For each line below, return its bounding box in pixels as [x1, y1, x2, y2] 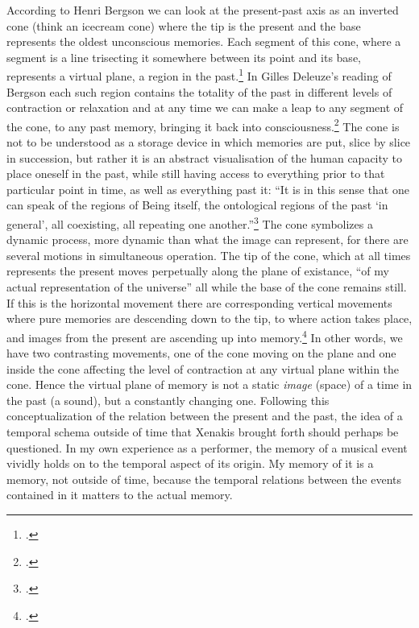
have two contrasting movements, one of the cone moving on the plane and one [6, 345, 396, 362]
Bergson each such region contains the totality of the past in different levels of [6, 83, 392, 100]
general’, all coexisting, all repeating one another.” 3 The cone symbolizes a [6, 213, 373, 232]
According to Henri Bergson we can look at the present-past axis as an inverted [6, 2, 399, 18]
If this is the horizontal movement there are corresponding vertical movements [6, 294, 392, 311]
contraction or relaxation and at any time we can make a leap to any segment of [6, 99, 404, 116]
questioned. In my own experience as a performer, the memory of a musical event [6, 439, 408, 456]
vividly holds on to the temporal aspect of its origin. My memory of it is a [6, 455, 374, 472]
